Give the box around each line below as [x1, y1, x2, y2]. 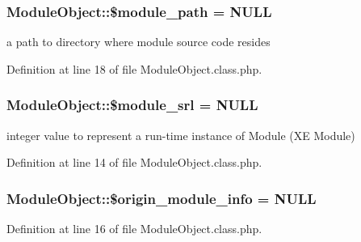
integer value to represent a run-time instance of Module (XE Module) [6, 126, 355, 143]
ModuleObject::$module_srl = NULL [6, 95, 258, 115]
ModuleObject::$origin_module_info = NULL [6, 188, 317, 208]
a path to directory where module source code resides [6, 33, 271, 50]
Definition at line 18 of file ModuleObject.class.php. [6, 60, 262, 77]
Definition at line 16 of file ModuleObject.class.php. [6, 220, 262, 237]
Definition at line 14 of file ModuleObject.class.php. [6, 154, 262, 171]
